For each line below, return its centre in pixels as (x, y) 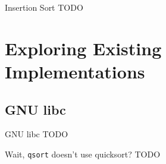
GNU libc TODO (37, 134)
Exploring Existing (83, 48)
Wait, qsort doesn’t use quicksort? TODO (83, 154)
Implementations (75, 71)
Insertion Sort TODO (44, 7)
